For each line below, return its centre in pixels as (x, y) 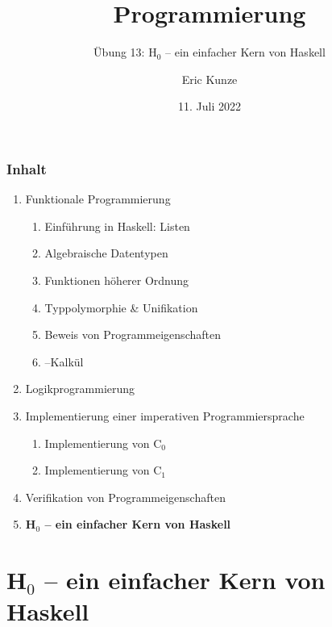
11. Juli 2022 (210, 106)
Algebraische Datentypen (106, 253)
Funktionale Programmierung (98, 199)
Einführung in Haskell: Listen (117, 226)
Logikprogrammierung (80, 389)
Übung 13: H (125, 52)
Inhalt (27, 168)
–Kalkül (64, 361)
